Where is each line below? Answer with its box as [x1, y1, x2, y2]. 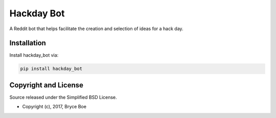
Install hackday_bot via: [9, 52, 59, 58]
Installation [9, 39, 46, 48]
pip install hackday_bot [20, 66, 83, 72]
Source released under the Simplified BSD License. [9, 94, 117, 100]
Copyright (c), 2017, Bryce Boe [22, 104, 87, 110]
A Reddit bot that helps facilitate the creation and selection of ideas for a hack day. [9, 26, 183, 32]
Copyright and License [9, 81, 84, 89]
